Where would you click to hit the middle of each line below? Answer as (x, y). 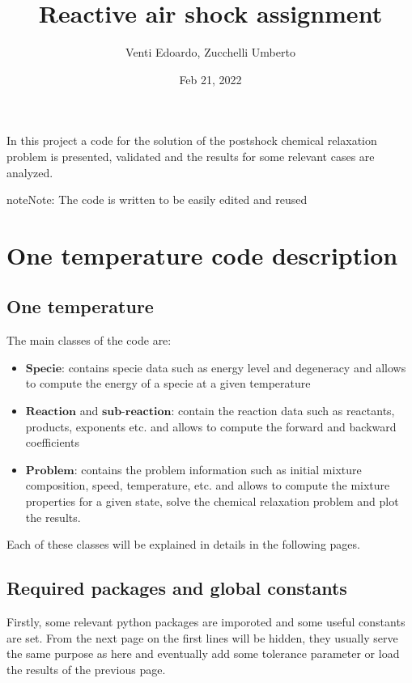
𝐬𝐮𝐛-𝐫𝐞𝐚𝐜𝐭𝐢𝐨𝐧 (136, 412)
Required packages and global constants (177, 588)
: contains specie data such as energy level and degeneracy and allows (234, 367)
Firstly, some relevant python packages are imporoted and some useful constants (206, 621)
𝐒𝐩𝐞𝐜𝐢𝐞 (44, 369)
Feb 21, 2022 (210, 79)
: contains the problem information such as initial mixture (218, 469)
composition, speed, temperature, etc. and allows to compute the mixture (208, 485)
